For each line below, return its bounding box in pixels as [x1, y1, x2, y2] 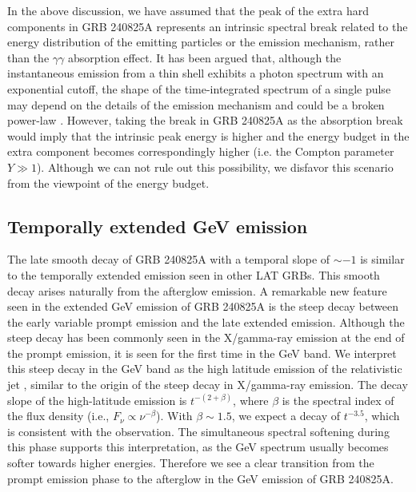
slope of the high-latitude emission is [7, 391, 187, 408]
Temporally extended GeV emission [7, 213, 308, 238]
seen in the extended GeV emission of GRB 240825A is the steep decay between [7, 298, 398, 315]
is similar [360, 251, 405, 268]
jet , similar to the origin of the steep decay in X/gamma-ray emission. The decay [7, 376, 408, 393]
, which [364, 407, 400, 424]
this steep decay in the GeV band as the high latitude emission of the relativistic [7, 360, 402, 377]
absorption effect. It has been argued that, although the [67, 49, 342, 65]
